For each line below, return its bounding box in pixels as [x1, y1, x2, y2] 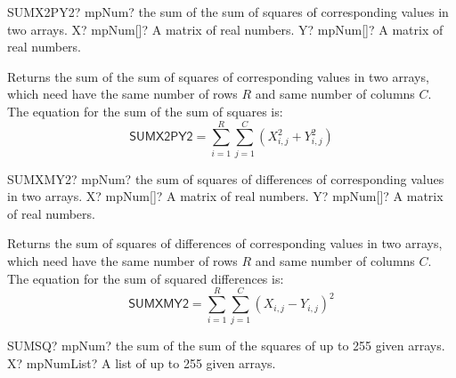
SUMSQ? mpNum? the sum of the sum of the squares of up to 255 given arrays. [7, 336, 445, 355]
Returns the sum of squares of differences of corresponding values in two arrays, [7, 234, 443, 253]
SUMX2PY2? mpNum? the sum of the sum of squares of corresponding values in [7, 3, 449, 20]
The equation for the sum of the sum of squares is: [7, 101, 283, 120]
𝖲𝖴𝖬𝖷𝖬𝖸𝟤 [128, 298, 189, 311]
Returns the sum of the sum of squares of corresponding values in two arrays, [7, 67, 429, 85]
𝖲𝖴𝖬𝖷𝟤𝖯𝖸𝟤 [129, 131, 193, 144]
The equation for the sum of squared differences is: [7, 269, 284, 287]
